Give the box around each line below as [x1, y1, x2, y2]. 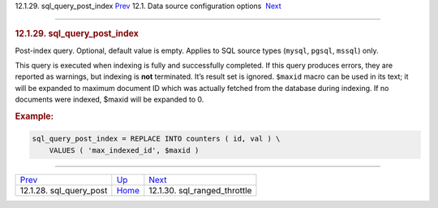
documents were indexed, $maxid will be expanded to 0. [15, 94, 204, 105]
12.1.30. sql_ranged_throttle [148, 184, 252, 196]
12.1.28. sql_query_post [19, 184, 108, 196]
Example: [15, 110, 54, 122]
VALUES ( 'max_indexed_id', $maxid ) [49, 145, 200, 154]
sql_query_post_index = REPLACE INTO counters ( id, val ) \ [32, 134, 281, 144]
